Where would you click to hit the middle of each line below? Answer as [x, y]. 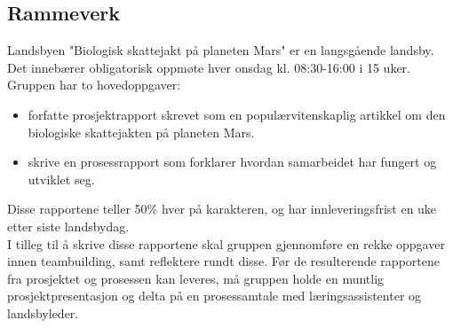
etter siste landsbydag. [68, 226]
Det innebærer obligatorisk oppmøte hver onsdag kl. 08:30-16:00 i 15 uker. [209, 67]
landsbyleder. [43, 312]
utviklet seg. [61, 179]
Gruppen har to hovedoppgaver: [94, 85]
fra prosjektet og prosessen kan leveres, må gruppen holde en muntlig [196, 278]
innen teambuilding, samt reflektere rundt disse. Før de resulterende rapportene [223, 261]
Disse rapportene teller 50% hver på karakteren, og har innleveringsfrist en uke [222, 209]
